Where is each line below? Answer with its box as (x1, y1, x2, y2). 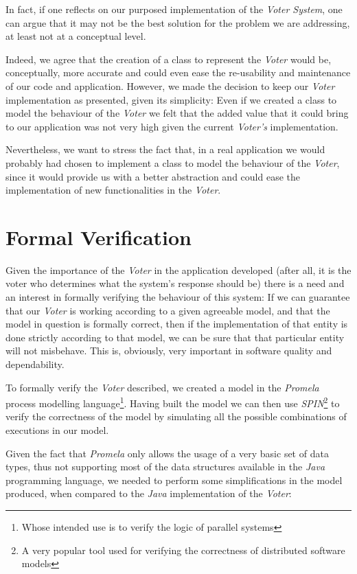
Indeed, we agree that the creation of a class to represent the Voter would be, (5, 51, 332, 66)
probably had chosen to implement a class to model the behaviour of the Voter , (5, 155, 340, 170)
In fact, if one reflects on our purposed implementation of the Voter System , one (5, 2, 343, 16)
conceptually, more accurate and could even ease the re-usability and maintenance (5, 65, 351, 80)
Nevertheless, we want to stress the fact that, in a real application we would (5, 142, 325, 157)
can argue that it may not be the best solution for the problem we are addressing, (5, 15, 350, 30)
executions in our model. (5, 423, 109, 437)
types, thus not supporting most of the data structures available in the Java (5, 459, 325, 474)
